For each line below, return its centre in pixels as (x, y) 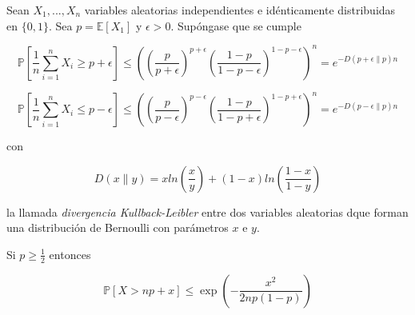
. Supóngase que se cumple (236, 25)
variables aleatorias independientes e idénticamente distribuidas (240, 10)
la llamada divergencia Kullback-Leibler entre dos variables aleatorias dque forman (207, 211)
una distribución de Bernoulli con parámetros (118, 227)
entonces (70, 254)
